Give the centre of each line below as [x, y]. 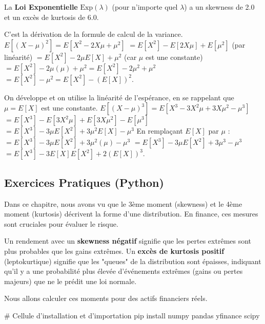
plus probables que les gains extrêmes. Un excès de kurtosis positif [114, 251]
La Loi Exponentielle [41, 7]
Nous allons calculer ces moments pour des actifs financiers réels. [106, 298]
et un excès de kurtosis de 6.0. [52, 17]
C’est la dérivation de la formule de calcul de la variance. [94, 34]
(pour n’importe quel [145, 7]
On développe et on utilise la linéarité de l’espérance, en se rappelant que [119, 97]
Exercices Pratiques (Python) [84, 182]
